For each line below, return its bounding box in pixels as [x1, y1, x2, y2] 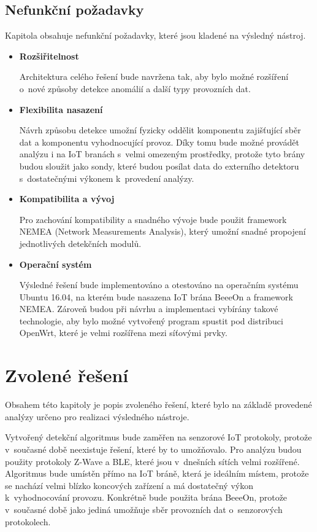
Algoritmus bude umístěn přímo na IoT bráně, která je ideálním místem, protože [5, 467, 309, 480]
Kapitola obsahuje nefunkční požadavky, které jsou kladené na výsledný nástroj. [5, 29, 306, 42]
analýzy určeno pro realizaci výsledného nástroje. [5, 410, 189, 423]
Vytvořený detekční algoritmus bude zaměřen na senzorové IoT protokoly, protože [5, 431, 312, 444]
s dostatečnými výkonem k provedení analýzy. [19, 171, 194, 184]
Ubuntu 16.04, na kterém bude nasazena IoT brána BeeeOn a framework [19, 290, 293, 303]
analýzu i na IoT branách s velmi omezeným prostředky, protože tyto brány [19, 147, 305, 160]
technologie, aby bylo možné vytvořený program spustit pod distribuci [19, 314, 283, 327]
